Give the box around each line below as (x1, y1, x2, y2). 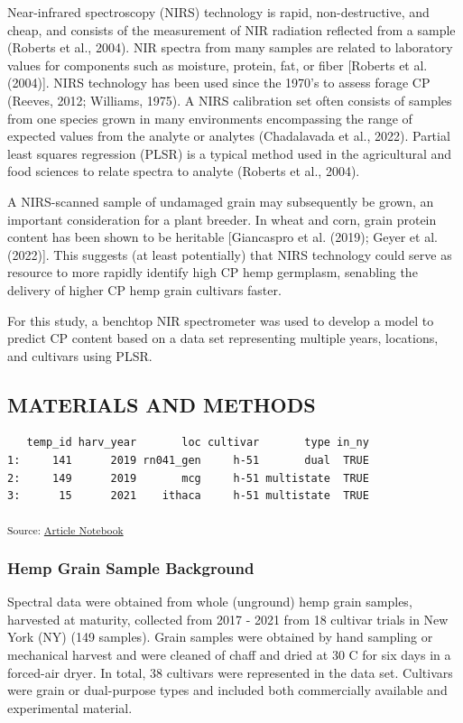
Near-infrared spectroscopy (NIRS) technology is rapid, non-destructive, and (7, 3, 430, 21)
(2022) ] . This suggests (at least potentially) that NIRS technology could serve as (7, 245, 452, 264)
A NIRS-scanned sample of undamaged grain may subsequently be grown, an (7, 191, 434, 210)
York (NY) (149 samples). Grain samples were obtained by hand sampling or (7, 627, 433, 646)
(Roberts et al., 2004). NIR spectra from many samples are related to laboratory (7, 38, 453, 57)
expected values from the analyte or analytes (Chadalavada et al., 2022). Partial (7, 126, 450, 145)
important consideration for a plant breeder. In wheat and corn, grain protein (7, 209, 437, 228)
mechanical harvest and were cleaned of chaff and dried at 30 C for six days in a (7, 644, 451, 663)
